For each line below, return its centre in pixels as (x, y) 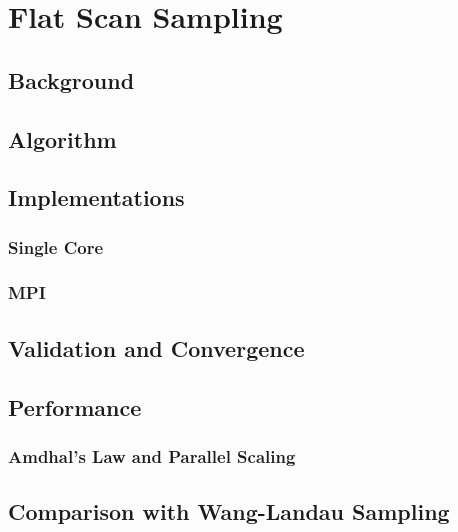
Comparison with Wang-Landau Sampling (229, 511)
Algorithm (62, 138)
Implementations (96, 197)
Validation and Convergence (156, 347)
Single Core (56, 246)
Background (71, 79)
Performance (75, 406)
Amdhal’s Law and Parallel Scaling (152, 455)
